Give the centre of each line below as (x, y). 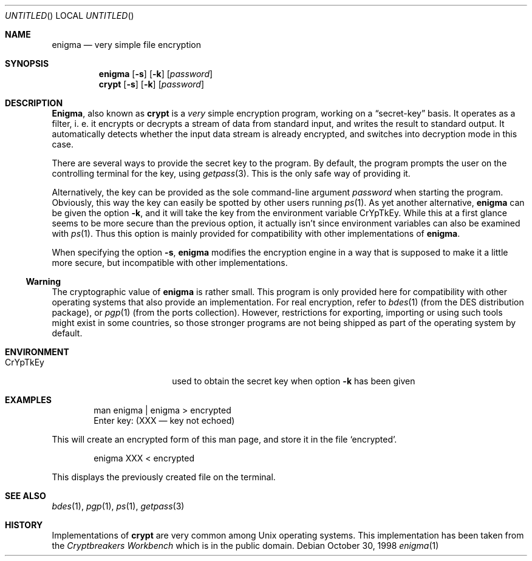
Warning (43, 281)
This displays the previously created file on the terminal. (164, 477)
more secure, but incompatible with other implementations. (170, 263)
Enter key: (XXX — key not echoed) (164, 420)
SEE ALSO (26, 496)
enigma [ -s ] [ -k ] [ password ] (156, 74)
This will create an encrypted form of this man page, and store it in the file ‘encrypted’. (224, 439)
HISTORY (24, 525)
